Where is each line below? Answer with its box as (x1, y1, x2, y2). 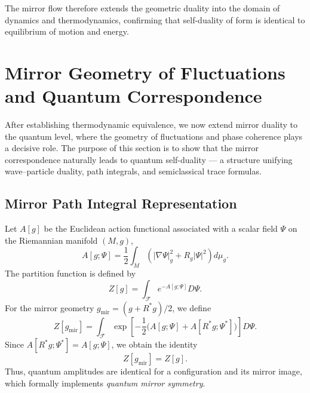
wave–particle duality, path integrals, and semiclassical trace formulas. (5, 165, 262, 177)
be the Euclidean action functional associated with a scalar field (44, 222, 278, 235)
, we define (172, 301, 211, 314)
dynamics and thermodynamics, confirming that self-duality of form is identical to (5, 13, 305, 26)
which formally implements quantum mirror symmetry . (5, 377, 205, 389)
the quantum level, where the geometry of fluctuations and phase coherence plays (5, 130, 303, 142)
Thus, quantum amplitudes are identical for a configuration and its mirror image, (5, 365, 302, 377)
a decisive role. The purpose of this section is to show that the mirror (5, 142, 259, 154)
